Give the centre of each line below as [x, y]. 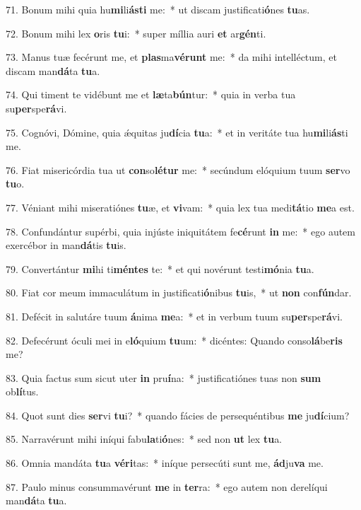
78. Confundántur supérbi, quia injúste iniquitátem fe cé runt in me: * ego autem [180, 231]
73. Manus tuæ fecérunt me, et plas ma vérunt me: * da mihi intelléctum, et [171, 57]
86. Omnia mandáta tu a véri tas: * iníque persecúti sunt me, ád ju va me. [165, 463]
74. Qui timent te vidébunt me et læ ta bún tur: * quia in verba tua [151, 94]
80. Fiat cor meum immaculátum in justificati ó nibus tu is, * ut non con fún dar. [179, 292]
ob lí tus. [22, 392]
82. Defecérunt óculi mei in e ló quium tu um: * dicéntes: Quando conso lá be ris [174, 340]
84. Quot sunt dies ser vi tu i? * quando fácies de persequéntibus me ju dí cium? [178, 415]
